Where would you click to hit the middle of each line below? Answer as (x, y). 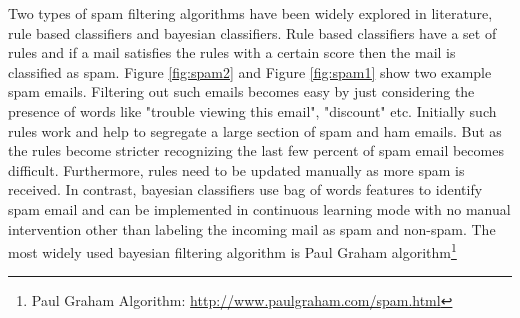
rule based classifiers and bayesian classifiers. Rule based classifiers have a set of (252, 32)
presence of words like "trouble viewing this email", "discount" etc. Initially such (252, 110)
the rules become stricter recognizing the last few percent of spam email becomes (256, 150)
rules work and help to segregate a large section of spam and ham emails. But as (255, 130)
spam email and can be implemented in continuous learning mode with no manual (259, 208)
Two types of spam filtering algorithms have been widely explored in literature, (250, 13)
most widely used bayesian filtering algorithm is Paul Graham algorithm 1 (232, 250)
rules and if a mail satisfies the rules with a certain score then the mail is (232, 52)
